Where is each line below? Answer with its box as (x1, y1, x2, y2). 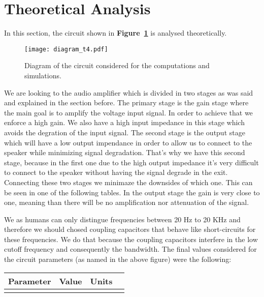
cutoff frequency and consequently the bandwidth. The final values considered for (4, 244, 257, 254)
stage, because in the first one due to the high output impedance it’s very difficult (4, 157, 259, 167)
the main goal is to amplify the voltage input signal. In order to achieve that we (4, 107, 253, 117)
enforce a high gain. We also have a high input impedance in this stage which (4, 117, 245, 128)
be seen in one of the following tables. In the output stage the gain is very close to (4, 187, 260, 197)
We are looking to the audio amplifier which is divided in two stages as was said (4, 87, 253, 98)
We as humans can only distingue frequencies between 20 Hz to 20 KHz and (4, 214, 241, 224)
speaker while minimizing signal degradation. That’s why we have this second (4, 147, 245, 158)
